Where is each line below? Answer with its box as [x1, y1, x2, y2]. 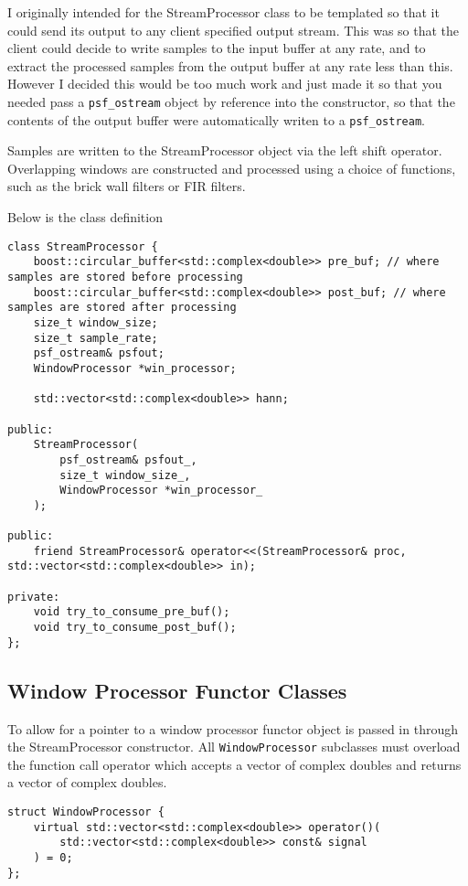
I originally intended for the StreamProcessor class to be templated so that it [7, 3, 440, 21]
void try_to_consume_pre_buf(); [33, 605, 230, 619]
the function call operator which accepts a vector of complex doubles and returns [7, 754, 462, 774]
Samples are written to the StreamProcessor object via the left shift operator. [7, 141, 442, 160]
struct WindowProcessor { [7, 806, 165, 819]
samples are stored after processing [7, 301, 237, 315]
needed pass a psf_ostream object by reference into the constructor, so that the [7, 91, 455, 111]
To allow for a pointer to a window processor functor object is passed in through [7, 719, 458, 738]
